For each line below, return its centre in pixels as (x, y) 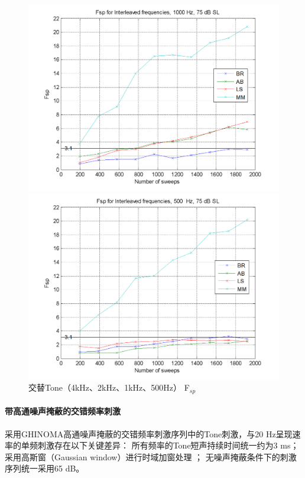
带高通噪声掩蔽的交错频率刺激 (63, 411)
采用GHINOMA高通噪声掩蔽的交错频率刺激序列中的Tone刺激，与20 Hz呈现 (149, 433)
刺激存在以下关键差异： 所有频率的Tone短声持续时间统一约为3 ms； (168, 445)
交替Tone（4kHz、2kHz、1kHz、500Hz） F (109, 387)
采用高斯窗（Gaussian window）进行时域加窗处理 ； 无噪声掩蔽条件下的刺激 (151, 456)
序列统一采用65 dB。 (45, 468)
